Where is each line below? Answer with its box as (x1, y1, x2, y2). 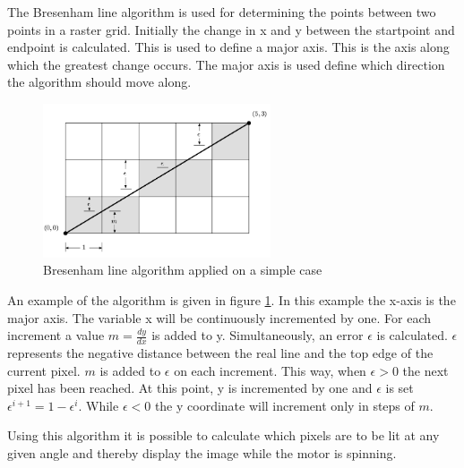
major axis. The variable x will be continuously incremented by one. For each (7, 308, 432, 327)
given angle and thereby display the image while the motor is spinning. (7, 444, 397, 463)
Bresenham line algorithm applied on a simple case (43, 260, 322, 279)
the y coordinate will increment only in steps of (154, 396, 415, 414)
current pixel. (7, 361, 81, 379)
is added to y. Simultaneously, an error (151, 326, 364, 345)
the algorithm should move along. (7, 72, 192, 91)
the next (402, 361, 449, 379)
